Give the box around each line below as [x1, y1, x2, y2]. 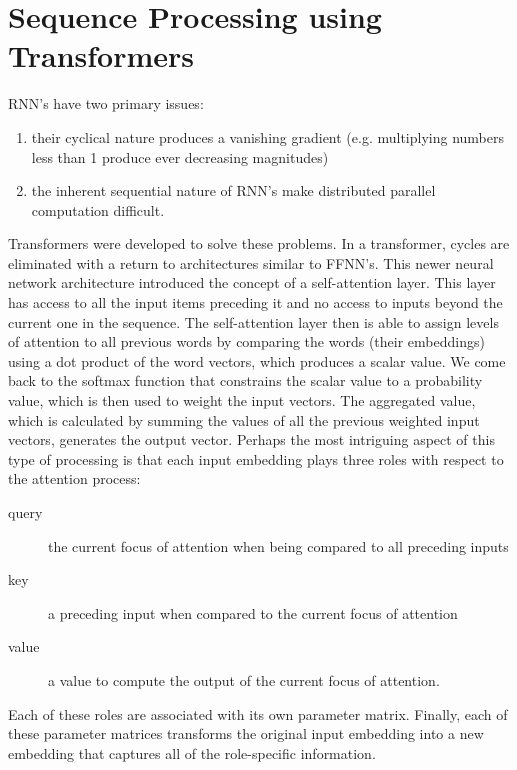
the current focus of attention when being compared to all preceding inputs [48, 535, 509, 556]
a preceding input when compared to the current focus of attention [48, 602, 458, 623]
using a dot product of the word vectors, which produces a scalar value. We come [8, 350, 506, 371]
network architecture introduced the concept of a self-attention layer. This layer [8, 272, 496, 293]
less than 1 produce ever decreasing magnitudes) [31, 146, 329, 167]
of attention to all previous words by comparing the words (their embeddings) [8, 331, 485, 352]
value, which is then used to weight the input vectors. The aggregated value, [8, 390, 476, 411]
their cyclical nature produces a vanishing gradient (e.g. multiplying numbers [31, 126, 504, 147]
